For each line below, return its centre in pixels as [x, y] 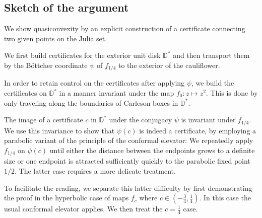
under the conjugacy [141, 120]
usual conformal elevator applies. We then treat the [83, 209]
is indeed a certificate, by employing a [198, 130]
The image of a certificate [44, 120]
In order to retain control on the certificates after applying [94, 83]
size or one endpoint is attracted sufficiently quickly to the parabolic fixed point [127, 161]
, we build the [213, 83]
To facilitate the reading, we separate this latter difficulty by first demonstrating [128, 188]
